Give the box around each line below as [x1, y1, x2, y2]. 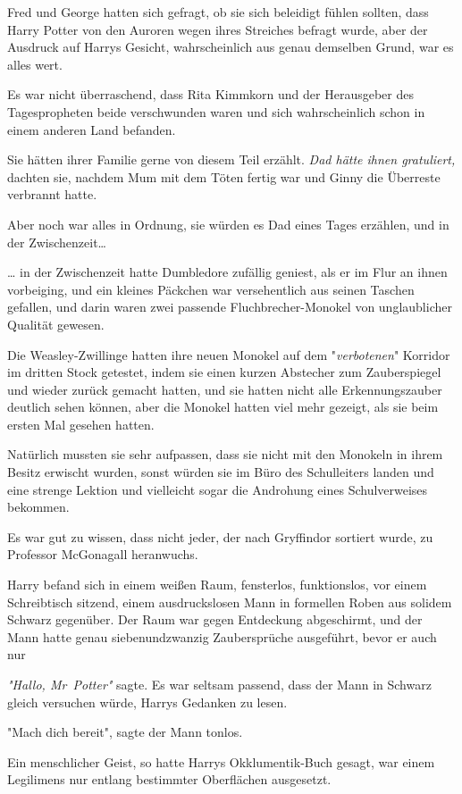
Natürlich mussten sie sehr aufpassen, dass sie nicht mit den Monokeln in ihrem [7, 445, 443, 464]
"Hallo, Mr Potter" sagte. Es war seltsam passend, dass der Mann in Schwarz [7, 675, 432, 693]
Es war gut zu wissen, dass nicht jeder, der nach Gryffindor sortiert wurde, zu [7, 527, 433, 546]
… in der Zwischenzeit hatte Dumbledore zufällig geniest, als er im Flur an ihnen [7, 263, 448, 281]
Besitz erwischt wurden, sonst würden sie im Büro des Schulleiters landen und [7, 463, 434, 481]
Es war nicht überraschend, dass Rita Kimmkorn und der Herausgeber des [7, 85, 414, 104]
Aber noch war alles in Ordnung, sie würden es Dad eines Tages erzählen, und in [7, 214, 449, 233]
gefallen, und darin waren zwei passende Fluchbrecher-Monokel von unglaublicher [7, 297, 452, 316]
